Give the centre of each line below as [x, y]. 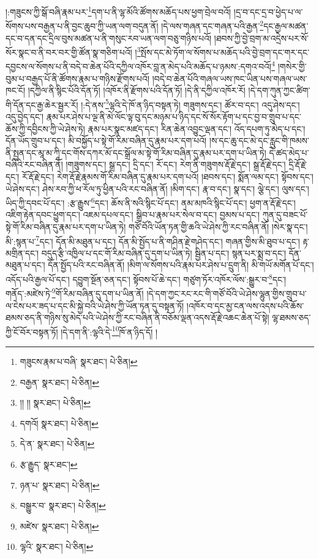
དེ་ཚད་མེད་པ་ [289, 152]
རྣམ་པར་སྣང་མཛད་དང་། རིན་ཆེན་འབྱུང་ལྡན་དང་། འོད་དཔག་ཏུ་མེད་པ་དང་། [197, 128]
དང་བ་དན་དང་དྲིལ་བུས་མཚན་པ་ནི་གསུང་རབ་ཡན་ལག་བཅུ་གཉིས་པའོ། [109, 38]
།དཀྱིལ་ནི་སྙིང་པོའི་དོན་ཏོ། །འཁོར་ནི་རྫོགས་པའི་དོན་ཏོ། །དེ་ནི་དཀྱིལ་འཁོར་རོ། [137, 90]
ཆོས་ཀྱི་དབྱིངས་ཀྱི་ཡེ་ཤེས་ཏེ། [45, 128]
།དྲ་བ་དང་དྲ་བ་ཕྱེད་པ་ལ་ [268, 11]
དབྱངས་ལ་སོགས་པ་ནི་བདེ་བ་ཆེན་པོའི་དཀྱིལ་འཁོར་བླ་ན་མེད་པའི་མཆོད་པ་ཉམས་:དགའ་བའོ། [139, 66]
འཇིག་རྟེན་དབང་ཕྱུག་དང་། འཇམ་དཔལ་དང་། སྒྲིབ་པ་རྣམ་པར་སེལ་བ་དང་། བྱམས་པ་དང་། [133, 215]
